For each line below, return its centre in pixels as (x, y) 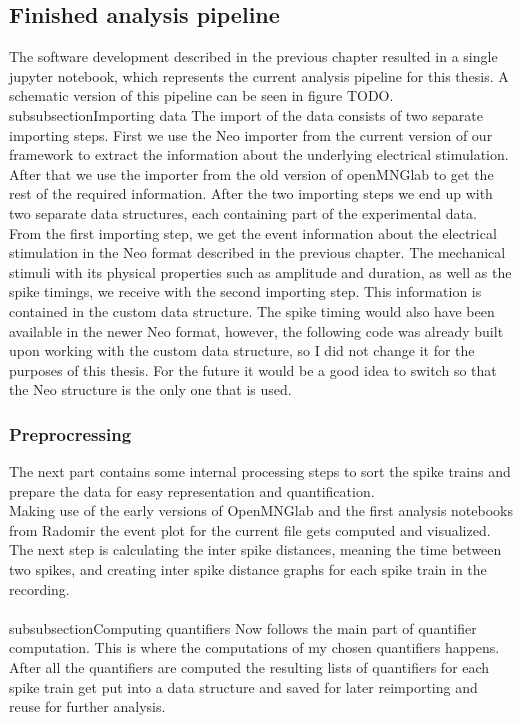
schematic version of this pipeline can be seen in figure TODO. (201, 95)
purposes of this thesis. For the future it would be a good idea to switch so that (253, 369)
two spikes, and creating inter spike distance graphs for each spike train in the (248, 569)
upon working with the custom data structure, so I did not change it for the (242, 350)
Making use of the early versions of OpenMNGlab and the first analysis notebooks (261, 510)
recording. (39, 588)
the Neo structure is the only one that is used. (150, 389)
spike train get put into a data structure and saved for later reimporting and (243, 686)
